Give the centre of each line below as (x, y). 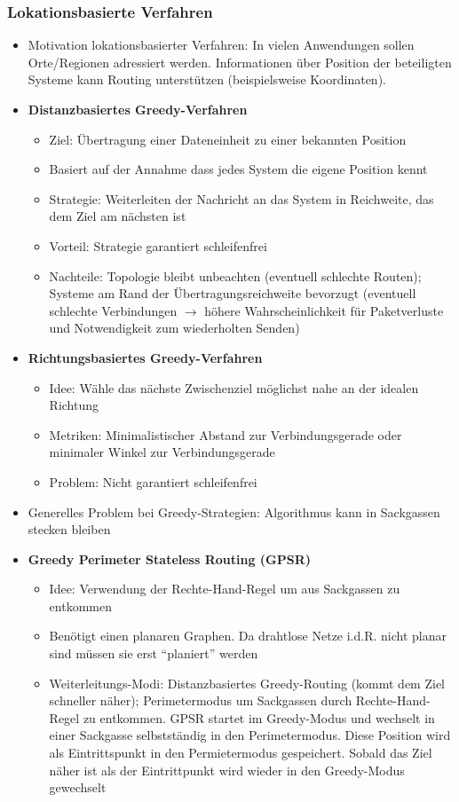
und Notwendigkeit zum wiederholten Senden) (174, 328)
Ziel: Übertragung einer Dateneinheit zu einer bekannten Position (228, 139)
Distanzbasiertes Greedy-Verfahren (138, 109)
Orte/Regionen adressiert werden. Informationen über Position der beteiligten (240, 62)
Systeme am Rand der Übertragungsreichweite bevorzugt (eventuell (233, 293)
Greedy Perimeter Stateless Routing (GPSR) (170, 558)
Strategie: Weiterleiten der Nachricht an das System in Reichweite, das (241, 198)
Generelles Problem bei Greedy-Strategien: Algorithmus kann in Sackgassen (234, 511)
